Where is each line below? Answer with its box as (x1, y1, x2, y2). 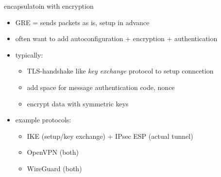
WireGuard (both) (27, 163, 82, 173)
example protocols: (15, 115, 71, 125)
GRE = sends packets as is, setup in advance (15, 17, 150, 27)
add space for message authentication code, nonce (27, 82, 175, 92)
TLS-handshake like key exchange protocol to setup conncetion (27, 66, 214, 76)
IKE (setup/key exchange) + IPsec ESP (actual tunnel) (27, 131, 193, 141)
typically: (15, 49, 43, 59)
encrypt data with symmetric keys (27, 98, 129, 108)
